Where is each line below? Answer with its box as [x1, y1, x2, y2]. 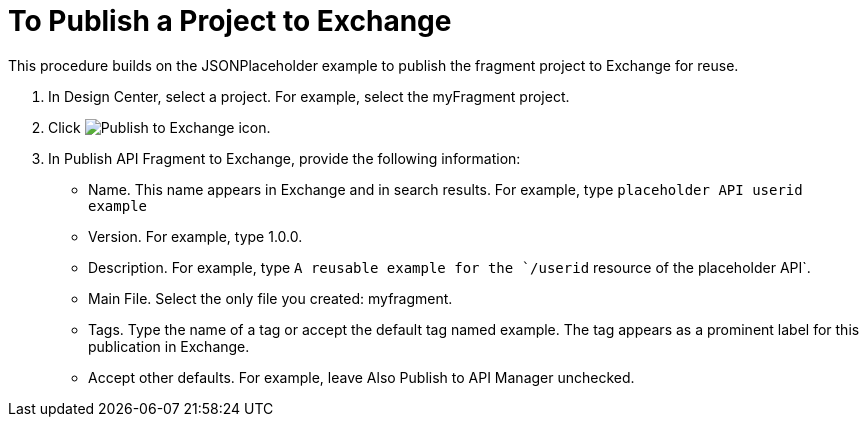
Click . [48, 118, 271, 136]
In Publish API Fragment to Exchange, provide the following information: [48, 149, 521, 167]
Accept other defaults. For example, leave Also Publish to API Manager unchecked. [88, 368, 635, 386]
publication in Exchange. [88, 337, 250, 355]
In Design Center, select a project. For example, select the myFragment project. [48, 87, 570, 105]
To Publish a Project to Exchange [8, 4, 452, 38]
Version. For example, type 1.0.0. [88, 227, 303, 245]
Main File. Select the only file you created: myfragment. [88, 289, 453, 307]
